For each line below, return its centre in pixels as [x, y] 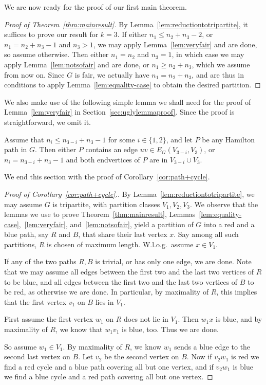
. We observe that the [224, 204]
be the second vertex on [141, 356]
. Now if [199, 356]
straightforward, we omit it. [47, 122]
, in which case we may [208, 54]
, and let [179, 139]
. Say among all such [206, 234]
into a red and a [229, 224]
